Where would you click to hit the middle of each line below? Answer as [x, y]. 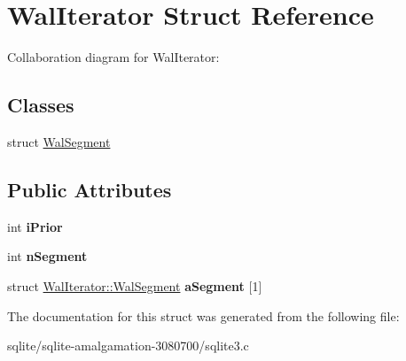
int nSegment [47, 256]
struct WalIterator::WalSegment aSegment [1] [135, 285]
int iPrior [35, 226]
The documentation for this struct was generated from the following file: [203, 315]
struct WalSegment [59, 141]
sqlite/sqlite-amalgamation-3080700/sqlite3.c [128, 346]
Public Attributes [90, 189]
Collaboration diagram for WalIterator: [113, 57]
